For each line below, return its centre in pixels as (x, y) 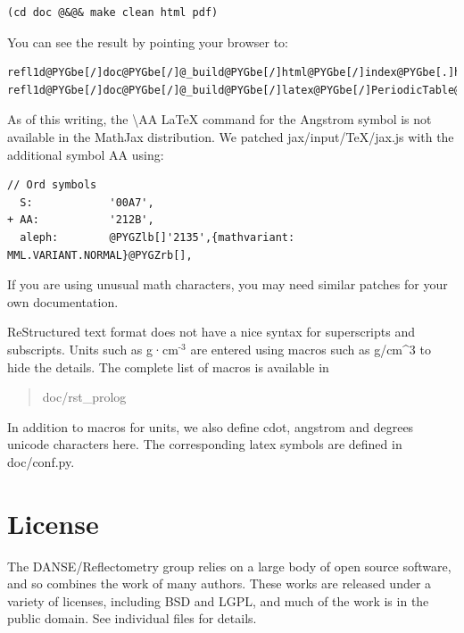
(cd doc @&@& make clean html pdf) (113, 12)
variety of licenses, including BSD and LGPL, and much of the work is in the (218, 600)
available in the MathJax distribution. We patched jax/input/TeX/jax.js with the (231, 136)
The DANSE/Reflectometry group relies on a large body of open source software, (229, 566)
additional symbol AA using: (86, 154)
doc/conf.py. (41, 461)
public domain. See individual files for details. (132, 618)
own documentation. (63, 301)
